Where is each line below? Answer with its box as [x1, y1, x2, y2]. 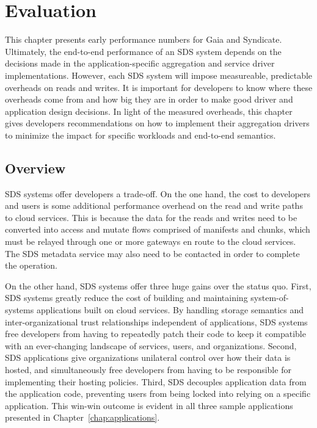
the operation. [5, 259, 58, 272]
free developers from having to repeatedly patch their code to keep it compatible [5, 327, 306, 340]
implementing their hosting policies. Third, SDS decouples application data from [5, 375, 307, 388]
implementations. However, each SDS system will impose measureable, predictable [5, 68, 313, 81]
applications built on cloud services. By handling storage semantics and [36, 303, 304, 316]
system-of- [250, 291, 289, 304]
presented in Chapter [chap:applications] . [5, 411, 160, 424]
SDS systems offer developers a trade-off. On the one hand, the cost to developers [5, 187, 311, 200]
